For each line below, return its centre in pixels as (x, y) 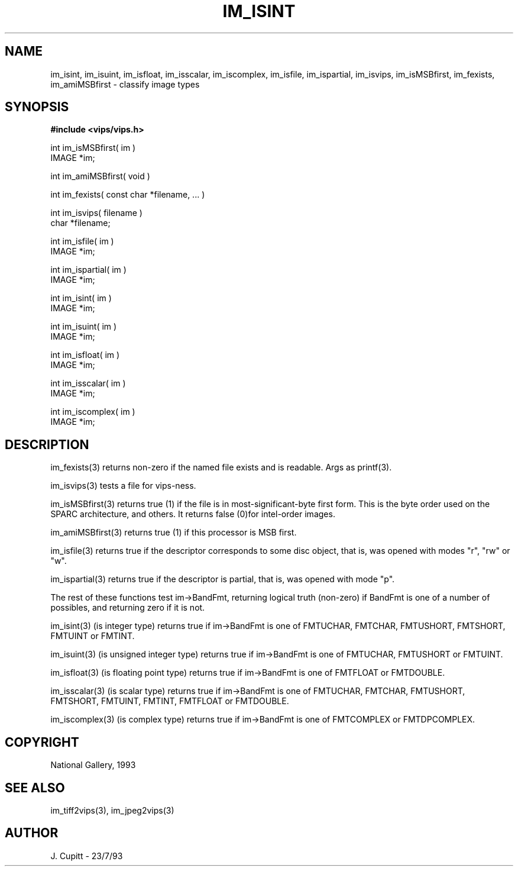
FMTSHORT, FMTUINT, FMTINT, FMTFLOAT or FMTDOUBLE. (170, 701)
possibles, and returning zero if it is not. (128, 608)
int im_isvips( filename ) (96, 213)
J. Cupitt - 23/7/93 (87, 856)
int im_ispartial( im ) (88, 270)
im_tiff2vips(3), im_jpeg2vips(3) (112, 810)
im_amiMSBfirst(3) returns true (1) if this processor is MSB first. (174, 533)
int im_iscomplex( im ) (93, 412)
